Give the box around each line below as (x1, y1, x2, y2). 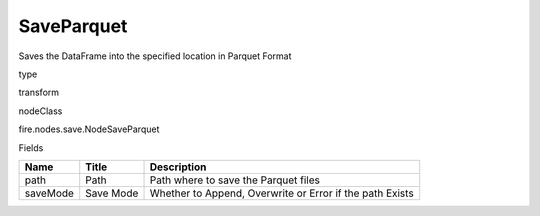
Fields (18, 141, 44, 154)
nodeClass (18, 105, 63, 117)
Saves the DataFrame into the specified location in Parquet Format (18, 50, 292, 62)
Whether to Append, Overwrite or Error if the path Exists (149, 186, 414, 200)
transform (18, 86, 60, 99)
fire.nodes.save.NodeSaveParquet (18, 123, 160, 135)
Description (149, 160, 207, 174)
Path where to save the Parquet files (149, 173, 320, 187)
